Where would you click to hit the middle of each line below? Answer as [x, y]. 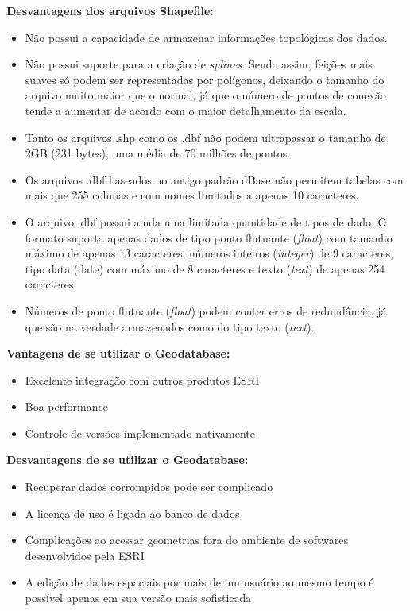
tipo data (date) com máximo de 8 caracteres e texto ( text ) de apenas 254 [205, 268]
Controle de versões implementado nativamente [140, 433]
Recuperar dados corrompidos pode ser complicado [149, 487]
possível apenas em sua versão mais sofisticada [138, 598]
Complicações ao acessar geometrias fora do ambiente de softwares [186, 540]
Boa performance [66, 406]
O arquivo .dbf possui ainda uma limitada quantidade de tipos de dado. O [206, 221]
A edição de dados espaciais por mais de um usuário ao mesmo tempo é [199, 582]
